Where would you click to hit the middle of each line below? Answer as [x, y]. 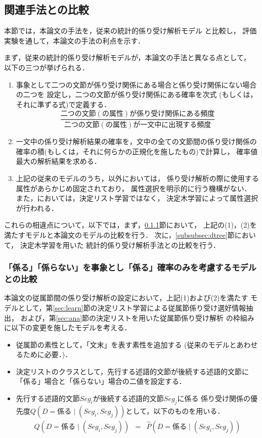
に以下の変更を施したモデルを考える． [68, 327]
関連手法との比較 [47, 9]
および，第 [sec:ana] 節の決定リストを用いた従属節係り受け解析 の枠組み [137, 317]
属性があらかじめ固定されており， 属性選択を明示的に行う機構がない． [134, 188]
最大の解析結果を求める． [58, 161]
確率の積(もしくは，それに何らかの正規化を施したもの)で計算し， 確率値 [137, 151]
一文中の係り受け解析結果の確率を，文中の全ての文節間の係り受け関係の [136, 141]
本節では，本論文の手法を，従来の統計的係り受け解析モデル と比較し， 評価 [130, 31]
